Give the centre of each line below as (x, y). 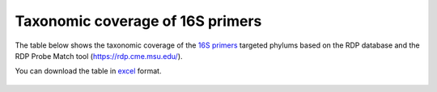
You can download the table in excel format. (88, 71)
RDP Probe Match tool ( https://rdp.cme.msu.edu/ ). (99, 56)
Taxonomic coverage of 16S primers (138, 21)
